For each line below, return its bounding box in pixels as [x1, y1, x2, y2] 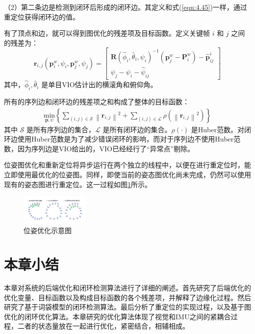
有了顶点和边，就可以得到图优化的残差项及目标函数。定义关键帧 [4, 28, 210, 38]
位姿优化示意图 [24, 225, 72, 236]
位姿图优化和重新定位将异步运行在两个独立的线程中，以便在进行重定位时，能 [4, 160, 251, 170]
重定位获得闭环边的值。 [4, 11, 79, 22]
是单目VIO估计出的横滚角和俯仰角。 [41, 79, 157, 90]
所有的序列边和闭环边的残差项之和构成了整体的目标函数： [4, 96, 189, 106]
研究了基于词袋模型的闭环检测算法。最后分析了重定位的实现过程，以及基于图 [4, 302, 251, 312]
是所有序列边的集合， [26, 124, 96, 134]
